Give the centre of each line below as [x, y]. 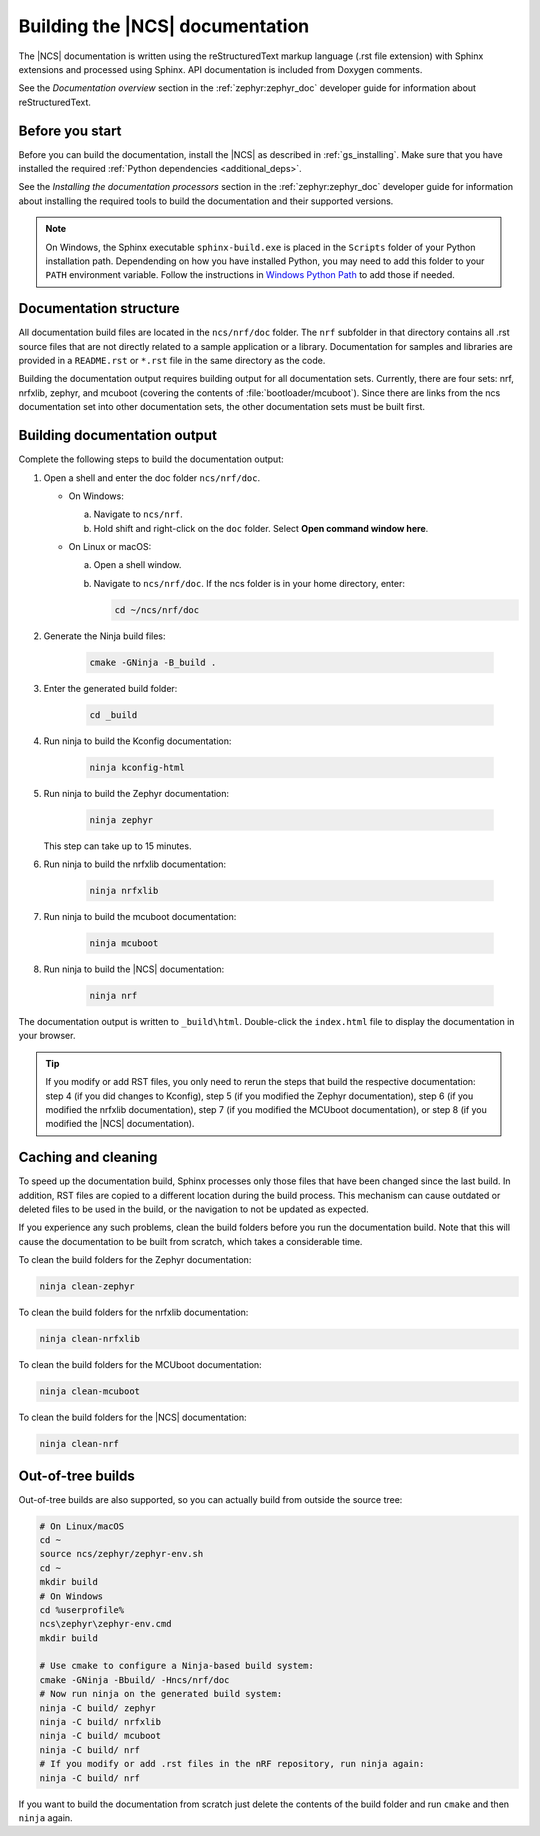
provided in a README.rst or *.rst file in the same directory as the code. [172, 361]
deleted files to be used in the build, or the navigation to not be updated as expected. [193, 1209]
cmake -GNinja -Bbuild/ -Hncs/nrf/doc [134, 1679]
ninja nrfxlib [124, 891]
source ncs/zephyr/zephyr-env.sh [121, 1554]
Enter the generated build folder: [110, 688]
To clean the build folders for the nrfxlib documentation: [133, 1312]
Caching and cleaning [88, 1157]
